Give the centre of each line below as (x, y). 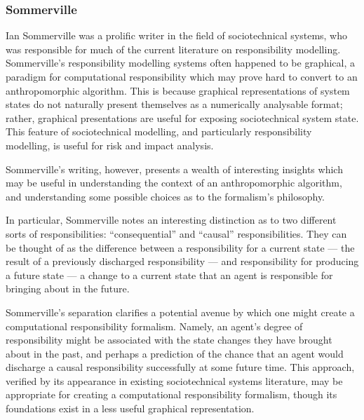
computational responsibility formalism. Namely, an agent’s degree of (154, 326)
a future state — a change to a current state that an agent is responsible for (169, 275)
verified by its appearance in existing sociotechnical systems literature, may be (174, 380)
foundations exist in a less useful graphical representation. (130, 408)
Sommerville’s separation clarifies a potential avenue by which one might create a (180, 312)
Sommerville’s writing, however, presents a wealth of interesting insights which (174, 169)
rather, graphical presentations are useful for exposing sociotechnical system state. (182, 117)
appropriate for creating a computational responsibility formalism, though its (171, 394)
